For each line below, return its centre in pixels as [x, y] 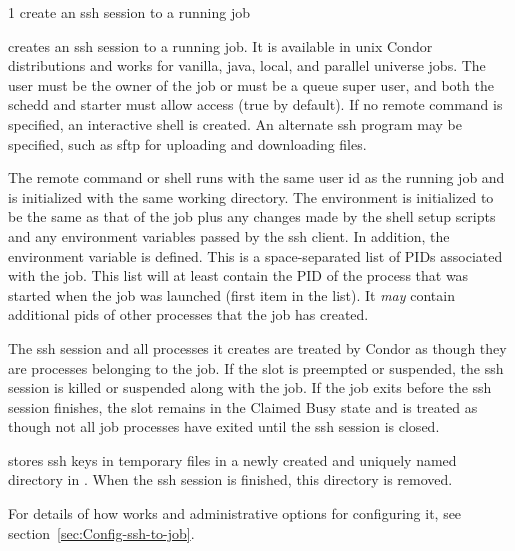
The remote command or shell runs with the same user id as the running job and [256, 177]
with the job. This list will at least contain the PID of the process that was [238, 275]
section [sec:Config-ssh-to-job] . [101, 532]
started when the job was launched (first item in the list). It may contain [231, 294]
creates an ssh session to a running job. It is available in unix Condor [220, 45]
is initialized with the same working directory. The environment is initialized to [251, 196]
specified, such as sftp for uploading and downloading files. [187, 143]
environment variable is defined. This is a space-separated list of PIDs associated [255, 255]
